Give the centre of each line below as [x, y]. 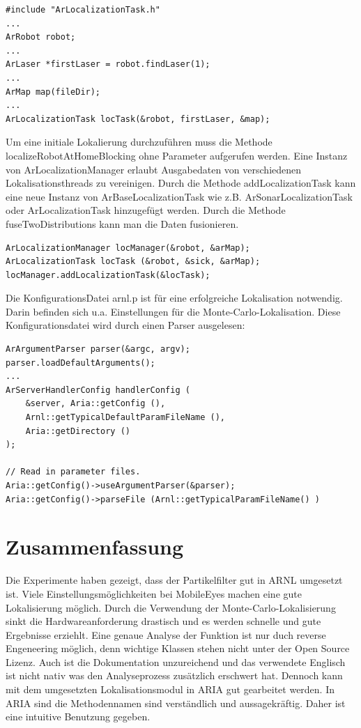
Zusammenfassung [95, 547]
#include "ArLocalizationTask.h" [83, 10]
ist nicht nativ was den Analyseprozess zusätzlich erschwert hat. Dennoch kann [174, 675]
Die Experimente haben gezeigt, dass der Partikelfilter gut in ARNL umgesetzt [174, 580]
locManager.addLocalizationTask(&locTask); [108, 275]
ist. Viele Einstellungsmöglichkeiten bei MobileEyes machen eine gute [154, 593]
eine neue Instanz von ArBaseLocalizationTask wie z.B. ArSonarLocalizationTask [179, 196]
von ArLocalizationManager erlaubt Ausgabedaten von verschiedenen [154, 169]
